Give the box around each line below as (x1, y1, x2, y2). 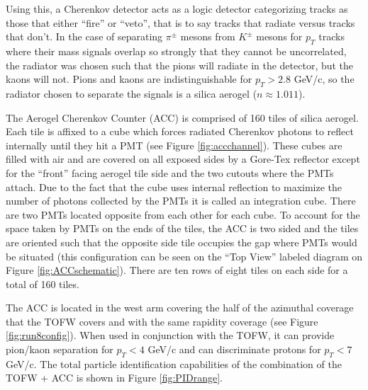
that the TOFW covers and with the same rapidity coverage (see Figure (6, 314, 318, 328)
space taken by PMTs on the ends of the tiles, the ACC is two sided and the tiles (6, 221, 359, 236)
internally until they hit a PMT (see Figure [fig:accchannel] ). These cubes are (6, 137, 342, 152)
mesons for (256, 29, 303, 44)
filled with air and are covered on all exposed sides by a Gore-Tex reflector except (6, 151, 360, 166)
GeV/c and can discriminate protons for (147, 342, 321, 357)
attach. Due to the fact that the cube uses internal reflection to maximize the (6, 179, 342, 194)
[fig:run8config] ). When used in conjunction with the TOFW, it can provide (6, 328, 335, 343)
